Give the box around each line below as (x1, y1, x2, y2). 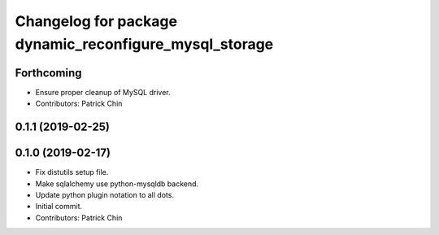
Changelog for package (15, 12, 178, 30)
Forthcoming (15, 66, 82, 80)
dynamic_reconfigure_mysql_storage (15, 35, 274, 53)
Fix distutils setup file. (35, 168, 109, 177)
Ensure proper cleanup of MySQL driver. (35, 87, 171, 97)
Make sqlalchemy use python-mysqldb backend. (35, 179, 199, 189)
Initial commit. (35, 202, 83, 211)
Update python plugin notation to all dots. (35, 189, 175, 199)
